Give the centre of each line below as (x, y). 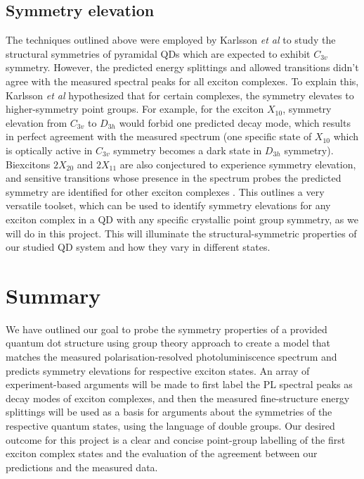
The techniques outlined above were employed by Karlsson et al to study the (171, 40)
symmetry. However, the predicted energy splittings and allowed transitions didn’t (182, 67)
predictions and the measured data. (82, 467)
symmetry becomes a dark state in (188, 150)
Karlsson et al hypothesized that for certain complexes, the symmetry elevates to (180, 95)
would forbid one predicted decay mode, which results (235, 122)
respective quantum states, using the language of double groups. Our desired (170, 425)
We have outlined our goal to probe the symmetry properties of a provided (167, 329)
